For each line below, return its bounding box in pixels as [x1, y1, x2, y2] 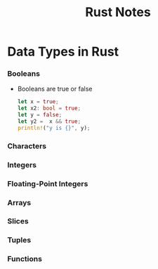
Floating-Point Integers [7, 178, 88, 188]
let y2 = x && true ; [17, 118, 81, 125]
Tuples [7, 235, 32, 245]
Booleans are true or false [17, 85, 93, 93]
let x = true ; [17, 98, 59, 105]
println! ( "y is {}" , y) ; [17, 124, 91, 131]
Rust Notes [85, 4, 151, 20]
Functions [7, 254, 42, 264]
